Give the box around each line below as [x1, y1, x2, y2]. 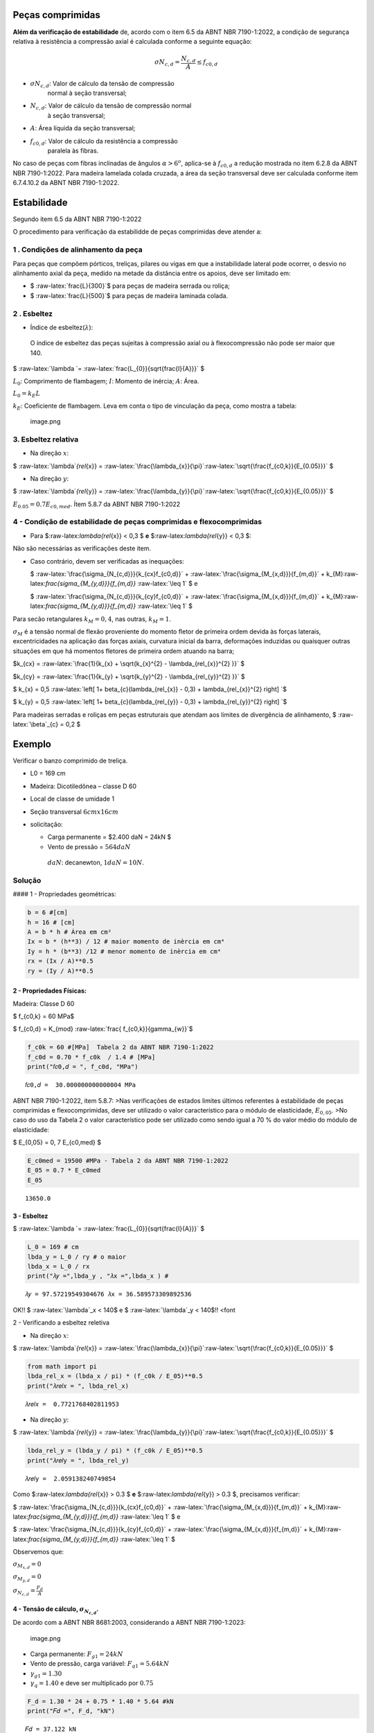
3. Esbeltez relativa [12, 434, 79, 444]
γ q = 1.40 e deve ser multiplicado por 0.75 [30, 1678, 154, 1689]
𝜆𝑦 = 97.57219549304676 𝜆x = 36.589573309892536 [25, 1290, 192, 1298]
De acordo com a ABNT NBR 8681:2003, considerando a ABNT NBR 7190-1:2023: [12, 1619, 246, 1627]
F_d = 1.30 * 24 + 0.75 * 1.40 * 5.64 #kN [27, 1697, 174, 1705]
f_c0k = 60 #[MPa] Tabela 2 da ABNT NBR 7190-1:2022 [27, 1043, 214, 1052]
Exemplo [12, 738, 51, 750]
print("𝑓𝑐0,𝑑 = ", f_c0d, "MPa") [27, 1063, 139, 1071]
